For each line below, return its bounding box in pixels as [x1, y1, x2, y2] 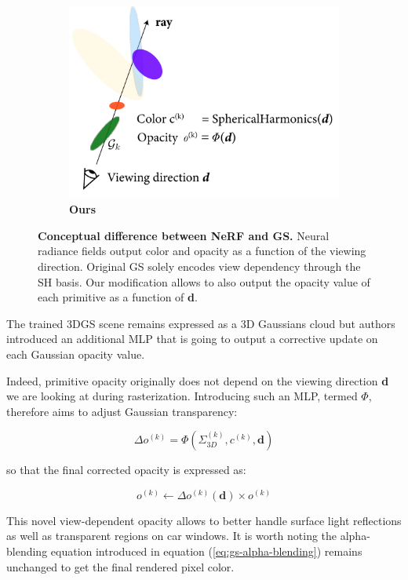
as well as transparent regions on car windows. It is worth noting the [6, 527, 337, 544]
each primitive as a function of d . [38, 289, 198, 305]
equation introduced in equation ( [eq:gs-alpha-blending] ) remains [50, 543, 362, 560]
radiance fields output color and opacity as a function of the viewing [38, 243, 366, 259]
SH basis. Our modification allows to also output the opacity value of [38, 273, 370, 290]
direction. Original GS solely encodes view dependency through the [38, 257, 361, 274]
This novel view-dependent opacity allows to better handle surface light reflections [6, 512, 402, 528]
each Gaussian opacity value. [6, 345, 145, 362]
